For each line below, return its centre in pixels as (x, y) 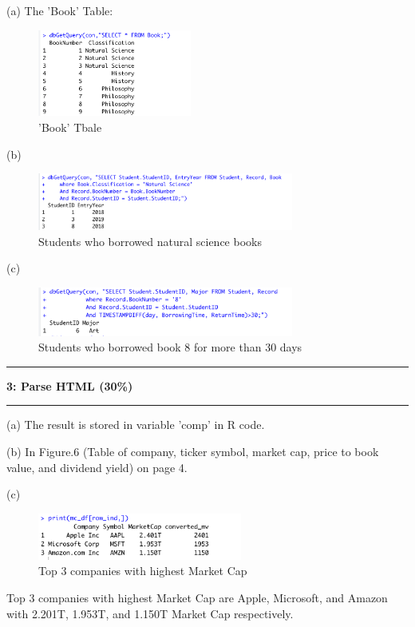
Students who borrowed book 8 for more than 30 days (170, 347)
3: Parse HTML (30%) (70, 385)
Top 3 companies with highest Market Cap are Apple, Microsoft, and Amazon (197, 597)
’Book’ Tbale (70, 127)
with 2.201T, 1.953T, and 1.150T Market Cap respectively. (150, 613)
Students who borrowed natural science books (150, 241)
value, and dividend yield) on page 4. (97, 467)
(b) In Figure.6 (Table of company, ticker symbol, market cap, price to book (193, 452)
